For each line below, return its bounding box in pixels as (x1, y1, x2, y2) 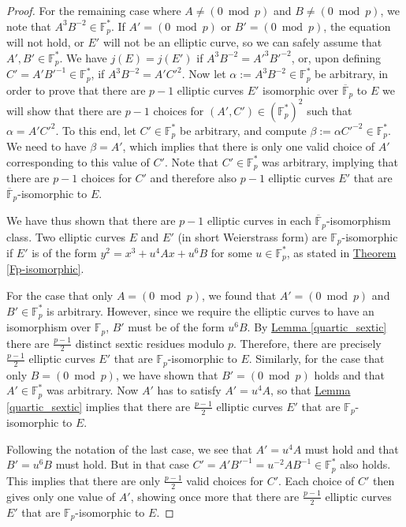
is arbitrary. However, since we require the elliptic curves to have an (47, 302, 374, 319)
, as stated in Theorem (286, 244, 397, 260)
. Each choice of (278, 472, 355, 488)
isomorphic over (263, 81, 339, 98)
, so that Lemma (270, 382, 351, 398)
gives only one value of (6, 488, 116, 504)
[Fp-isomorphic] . (6, 260, 84, 277)
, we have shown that (115, 366, 218, 383)
